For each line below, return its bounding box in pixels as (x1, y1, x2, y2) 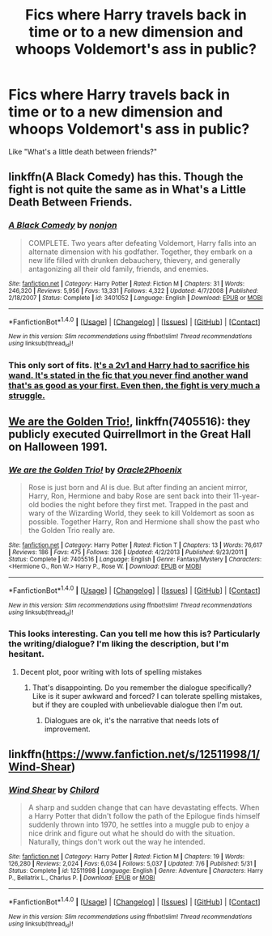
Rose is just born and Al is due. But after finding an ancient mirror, (28, 483, 249, 493)
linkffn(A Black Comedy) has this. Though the (8, 170, 244, 184)
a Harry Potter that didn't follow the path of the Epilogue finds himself (28, 811, 261, 821)
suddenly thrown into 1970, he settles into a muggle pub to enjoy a (28, 820, 249, 830)
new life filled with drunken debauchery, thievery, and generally (28, 255, 240, 265)
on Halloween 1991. (8, 439, 108, 454)
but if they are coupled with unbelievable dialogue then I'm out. (32, 700, 243, 709)
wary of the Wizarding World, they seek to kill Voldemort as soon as (28, 508, 255, 519)
